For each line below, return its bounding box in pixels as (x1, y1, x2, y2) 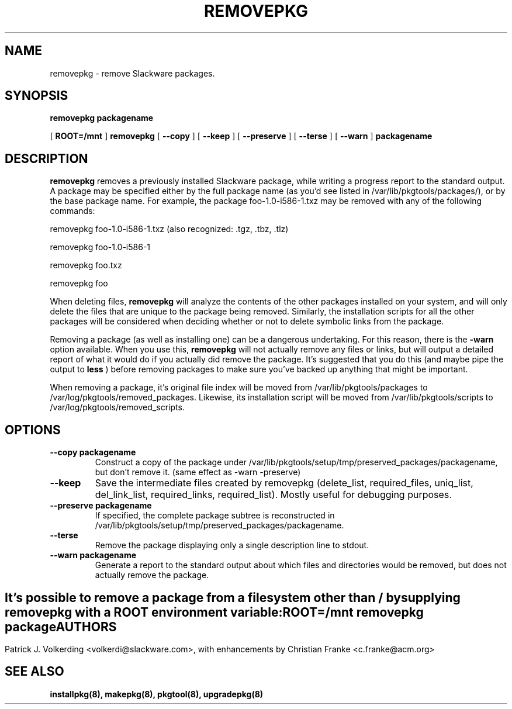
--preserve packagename (50, 500, 152, 511)
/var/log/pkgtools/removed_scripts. (50, 402, 185, 413)
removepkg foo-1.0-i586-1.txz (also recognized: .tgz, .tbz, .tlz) (50, 224, 289, 234)
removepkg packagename (50, 113, 154, 123)
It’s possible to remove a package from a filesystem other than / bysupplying (5, 590, 461, 605)
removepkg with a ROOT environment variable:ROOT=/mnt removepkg (5, 604, 424, 620)
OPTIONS (5, 422, 61, 437)
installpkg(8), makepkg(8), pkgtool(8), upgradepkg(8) (50, 689, 264, 699)
